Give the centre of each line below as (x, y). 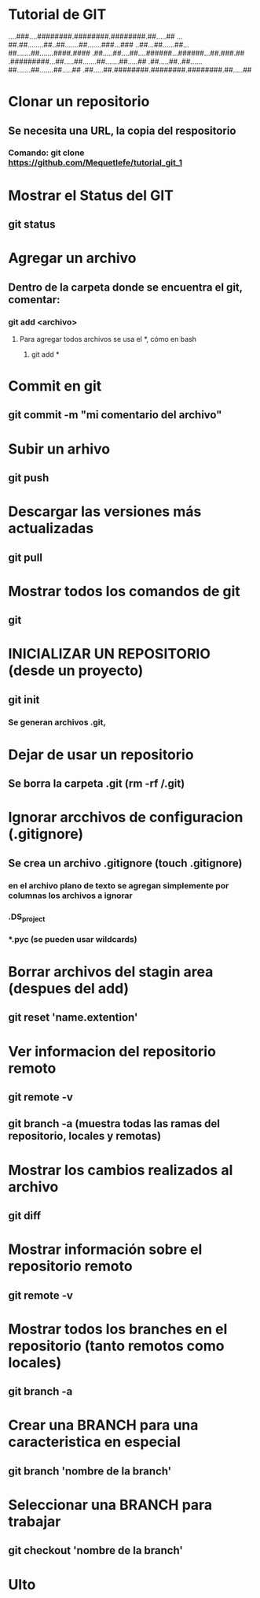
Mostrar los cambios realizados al (121, 1170)
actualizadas (51, 528)
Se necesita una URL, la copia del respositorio (122, 130)
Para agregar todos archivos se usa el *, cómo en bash (108, 339)
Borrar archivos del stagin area (111, 972)
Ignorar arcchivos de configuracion (126, 818)
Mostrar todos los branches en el (118, 1329)
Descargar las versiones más (105, 512)
